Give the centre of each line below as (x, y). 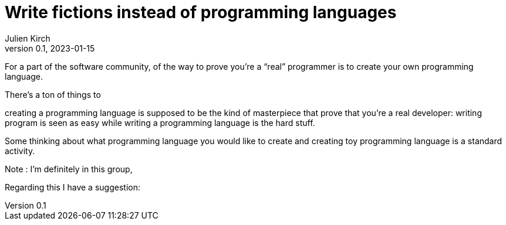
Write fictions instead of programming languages (201, 12)
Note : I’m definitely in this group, (69, 169)
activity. (20, 151)
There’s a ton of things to (53, 94)
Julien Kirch (28, 38)
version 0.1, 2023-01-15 (50, 48)
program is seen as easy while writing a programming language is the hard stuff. (160, 122)
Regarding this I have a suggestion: (72, 187)
